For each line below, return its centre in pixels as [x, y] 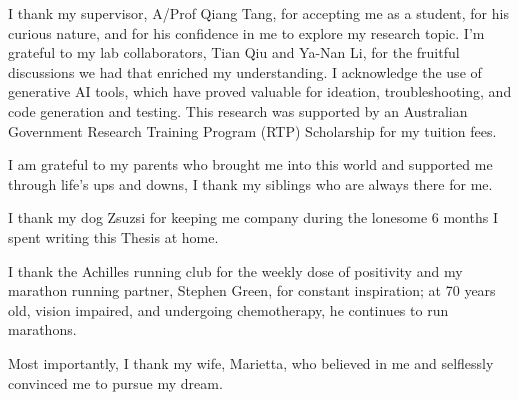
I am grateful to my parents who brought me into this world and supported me [250, 164]
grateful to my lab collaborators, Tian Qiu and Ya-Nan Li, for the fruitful [234, 52]
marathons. [42, 329]
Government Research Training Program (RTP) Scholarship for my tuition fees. [252, 130]
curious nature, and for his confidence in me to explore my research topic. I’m [246, 32]
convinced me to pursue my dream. [115, 382]
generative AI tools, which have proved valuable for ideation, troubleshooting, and [260, 91]
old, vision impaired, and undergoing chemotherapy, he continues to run [228, 309]
